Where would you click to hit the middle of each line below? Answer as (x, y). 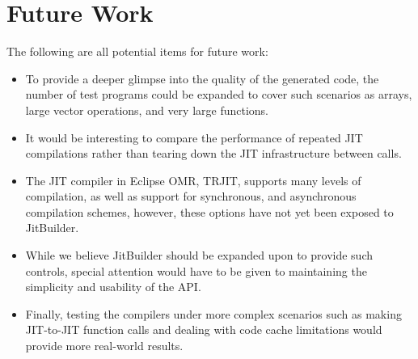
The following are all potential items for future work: (137, 51)
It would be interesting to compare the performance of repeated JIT (194, 137)
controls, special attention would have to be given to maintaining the (196, 270)
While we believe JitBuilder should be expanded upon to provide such (199, 255)
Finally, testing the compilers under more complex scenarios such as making (213, 313)
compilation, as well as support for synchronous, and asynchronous (191, 196)
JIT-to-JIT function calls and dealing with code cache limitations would (204, 329)
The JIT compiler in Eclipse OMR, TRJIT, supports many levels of (193, 180)
